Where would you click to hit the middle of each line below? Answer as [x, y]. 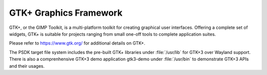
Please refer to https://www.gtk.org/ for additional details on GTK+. [77, 43]
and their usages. [27, 66]
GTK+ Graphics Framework [66, 13]
